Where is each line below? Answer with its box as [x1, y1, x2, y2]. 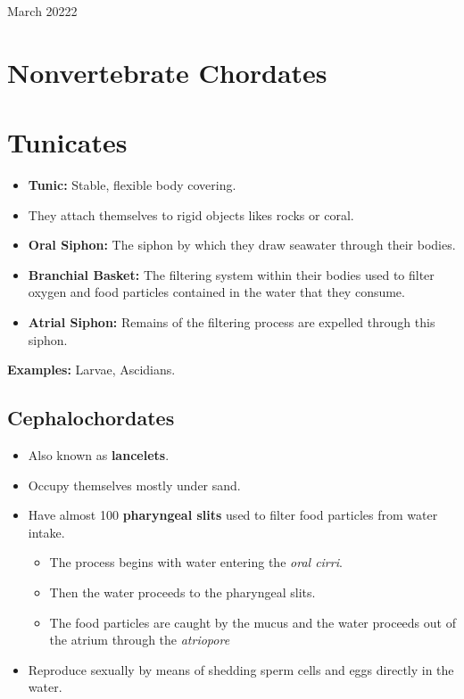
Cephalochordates [7, 404, 175, 432]
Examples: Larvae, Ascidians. [7, 360, 176, 379]
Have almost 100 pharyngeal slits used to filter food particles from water [28, 506, 438, 524]
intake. [28, 522, 65, 541]
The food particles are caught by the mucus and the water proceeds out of [49, 613, 456, 631]
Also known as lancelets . [28, 446, 170, 465]
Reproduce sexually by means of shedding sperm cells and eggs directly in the [28, 660, 454, 678]
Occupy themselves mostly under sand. [28, 475, 241, 494]
